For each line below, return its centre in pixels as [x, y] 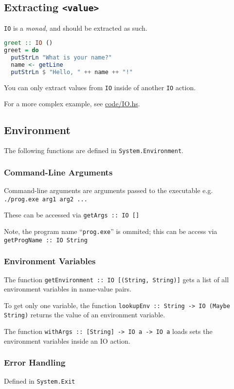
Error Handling [35, 362]
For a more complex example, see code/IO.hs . [72, 104]
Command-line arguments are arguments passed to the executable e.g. [108, 190]
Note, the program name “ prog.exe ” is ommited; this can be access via [111, 231]
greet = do [21, 50]
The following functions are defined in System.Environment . [94, 150]
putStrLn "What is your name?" [61, 58]
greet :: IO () [28, 43]
